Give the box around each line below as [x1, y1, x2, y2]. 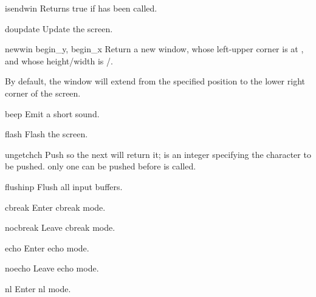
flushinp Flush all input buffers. [5, 180, 123, 193]
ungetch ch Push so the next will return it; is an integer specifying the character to [5, 148, 311, 160]
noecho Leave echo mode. [5, 262, 99, 275]
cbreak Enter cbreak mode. [5, 200, 106, 213]
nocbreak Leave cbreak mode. [5, 221, 115, 234]
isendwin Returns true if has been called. [5, 2, 157, 14]
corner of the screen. [5, 86, 81, 99]
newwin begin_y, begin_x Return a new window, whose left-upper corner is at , [5, 43, 304, 55]
